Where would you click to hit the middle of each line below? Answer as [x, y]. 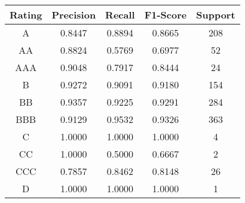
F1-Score [166, 15]
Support [216, 15]
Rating [26, 15]
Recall [120, 15]
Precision [74, 15]
